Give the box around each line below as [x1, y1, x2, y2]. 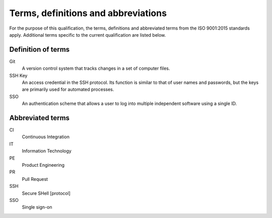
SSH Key [9, 72, 28, 78]
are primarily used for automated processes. [22, 86, 114, 92]
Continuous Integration [22, 134, 70, 140]
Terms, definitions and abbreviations [9, 8, 167, 19]
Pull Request [22, 176, 48, 182]
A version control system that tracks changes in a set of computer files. [22, 65, 170, 71]
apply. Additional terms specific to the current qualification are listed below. [9, 32, 166, 38]
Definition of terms [9, 45, 70, 54]
